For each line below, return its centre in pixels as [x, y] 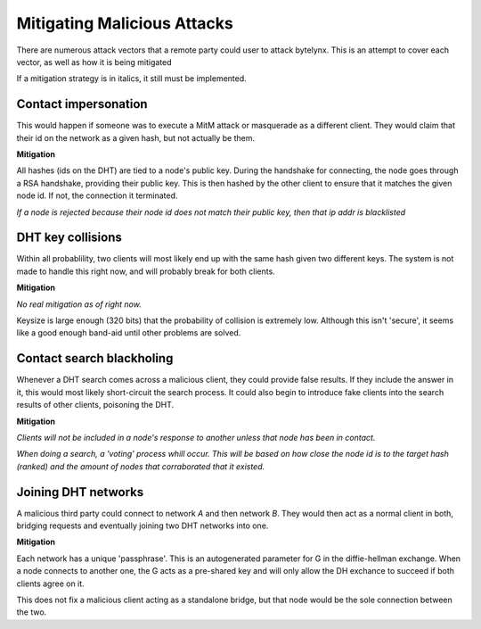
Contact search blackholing [95, 358]
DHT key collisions [69, 238]
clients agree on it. [50, 583]
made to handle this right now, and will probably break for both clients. [146, 271]
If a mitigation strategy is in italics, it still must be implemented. [131, 79]
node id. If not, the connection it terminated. [97, 195]
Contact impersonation [82, 104]
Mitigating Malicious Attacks [125, 23]
